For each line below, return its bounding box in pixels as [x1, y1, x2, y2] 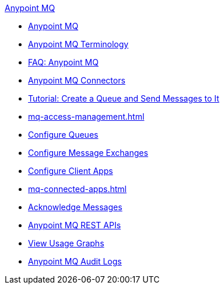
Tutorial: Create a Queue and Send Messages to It [28, 93, 219, 103]
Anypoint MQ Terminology [28, 39, 129, 49]
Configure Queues [28, 130, 99, 140]
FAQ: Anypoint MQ [28, 57, 99, 67]
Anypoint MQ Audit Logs [28, 256, 122, 266]
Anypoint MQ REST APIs [28, 220, 121, 230]
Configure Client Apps [28, 166, 113, 176]
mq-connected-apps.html [28, 184, 127, 194]
